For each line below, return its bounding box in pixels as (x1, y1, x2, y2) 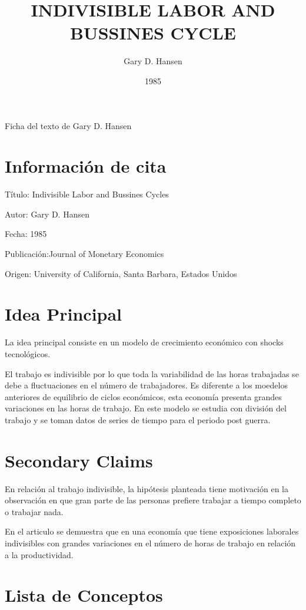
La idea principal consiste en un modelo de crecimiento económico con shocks (5, 336, 284, 348)
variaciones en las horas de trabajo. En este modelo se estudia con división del (5, 402, 287, 414)
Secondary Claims (5, 448, 153, 472)
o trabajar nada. (5, 505, 64, 517)
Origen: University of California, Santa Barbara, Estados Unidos (5, 267, 237, 279)
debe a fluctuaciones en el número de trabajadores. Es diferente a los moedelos (5, 379, 288, 391)
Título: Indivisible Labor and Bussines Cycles (5, 188, 169, 200)
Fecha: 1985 (5, 227, 47, 240)
